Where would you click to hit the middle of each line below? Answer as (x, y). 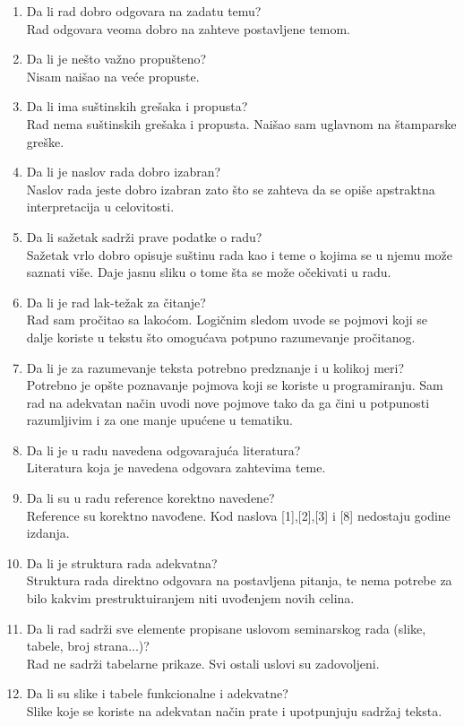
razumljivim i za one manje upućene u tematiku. (159, 420)
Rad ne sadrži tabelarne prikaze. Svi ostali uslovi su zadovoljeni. (203, 663)
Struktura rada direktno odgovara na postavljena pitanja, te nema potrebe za (239, 580)
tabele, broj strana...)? (88, 646)
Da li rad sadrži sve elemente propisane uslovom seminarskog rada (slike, (226, 628)
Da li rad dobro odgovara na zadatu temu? (144, 11)
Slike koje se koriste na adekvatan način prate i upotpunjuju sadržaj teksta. (234, 711)
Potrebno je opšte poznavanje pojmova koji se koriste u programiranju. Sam (235, 385)
